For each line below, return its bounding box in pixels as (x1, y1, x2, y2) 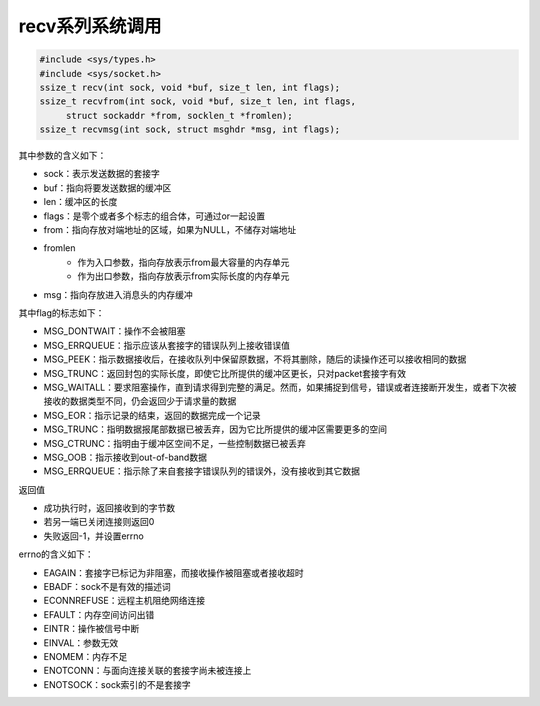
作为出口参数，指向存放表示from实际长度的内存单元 (77, 270, 290, 282)
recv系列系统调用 (18, 15, 162, 37)
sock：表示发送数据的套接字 (43, 168, 160, 180)
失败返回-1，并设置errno (43, 530, 144, 542)
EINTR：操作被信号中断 (43, 623, 140, 635)
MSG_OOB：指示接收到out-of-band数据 (43, 451, 207, 463)
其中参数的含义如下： (18, 150, 107, 162)
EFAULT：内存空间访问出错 (43, 608, 155, 620)
